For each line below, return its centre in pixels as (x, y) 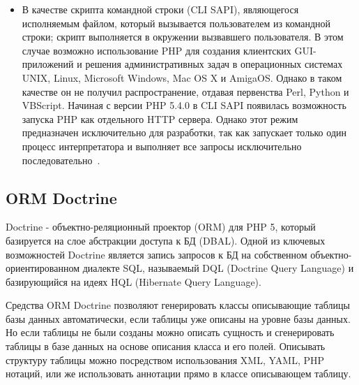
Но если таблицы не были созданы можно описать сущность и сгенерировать (170, 332)
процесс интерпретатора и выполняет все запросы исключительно (162, 146)
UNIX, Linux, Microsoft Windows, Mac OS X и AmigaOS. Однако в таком (182, 77)
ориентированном (43, 268)
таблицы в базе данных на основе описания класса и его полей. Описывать (166, 346)
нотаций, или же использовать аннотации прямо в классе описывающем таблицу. (178, 373)
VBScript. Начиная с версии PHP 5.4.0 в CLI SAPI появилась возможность (184, 105)
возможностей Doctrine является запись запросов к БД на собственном (156, 254)
